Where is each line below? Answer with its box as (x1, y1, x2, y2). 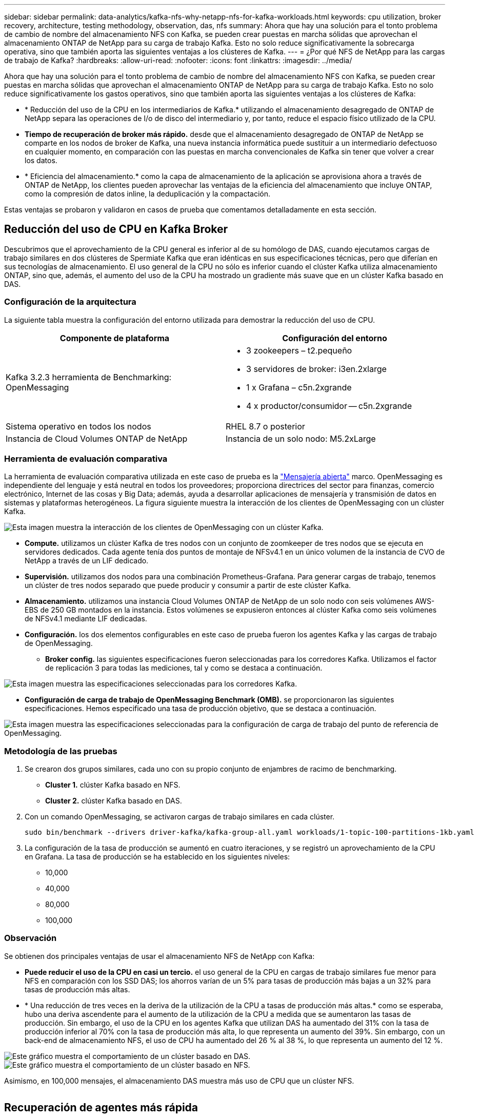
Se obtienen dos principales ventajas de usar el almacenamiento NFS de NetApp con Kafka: (4, 951, 315, 960)
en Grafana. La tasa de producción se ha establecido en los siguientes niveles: (25, 852, 290, 861)
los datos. (25, 156, 57, 165)
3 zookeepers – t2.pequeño (246, 345, 352, 356)
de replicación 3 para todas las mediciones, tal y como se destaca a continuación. (45, 663, 323, 673)
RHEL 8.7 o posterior (226, 421, 305, 431)
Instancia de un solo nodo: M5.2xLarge (226, 433, 376, 444)
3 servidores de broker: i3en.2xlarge (246, 363, 387, 374)
